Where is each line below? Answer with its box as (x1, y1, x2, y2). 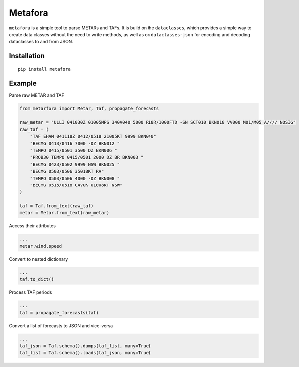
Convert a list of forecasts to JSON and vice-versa (9, 322, 113, 329)
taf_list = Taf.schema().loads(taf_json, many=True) (19, 350, 151, 356)
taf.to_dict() (19, 277, 54, 282)
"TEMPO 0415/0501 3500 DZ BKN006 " (30, 147, 117, 153)
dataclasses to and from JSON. (9, 39, 73, 45)
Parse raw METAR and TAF (9, 92, 65, 98)
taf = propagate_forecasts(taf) (19, 310, 99, 315)
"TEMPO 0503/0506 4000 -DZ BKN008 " (30, 175, 120, 181)
